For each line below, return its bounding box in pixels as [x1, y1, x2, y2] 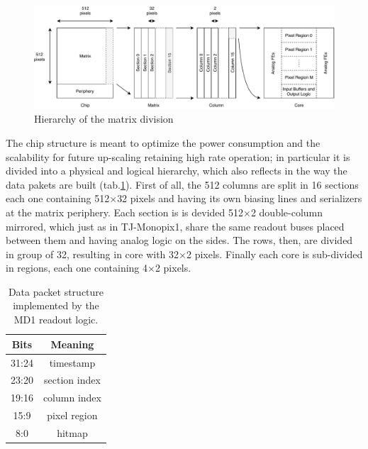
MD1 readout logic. [13, 312, 99, 327]
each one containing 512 [6, 191, 110, 206]
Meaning [50, 336, 94, 351]
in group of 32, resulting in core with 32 [6, 246, 179, 261]
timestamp [49, 355, 96, 370]
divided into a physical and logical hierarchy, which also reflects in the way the [6, 163, 347, 178]
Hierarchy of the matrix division [34, 111, 174, 126]
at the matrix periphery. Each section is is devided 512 [6, 204, 243, 219]
